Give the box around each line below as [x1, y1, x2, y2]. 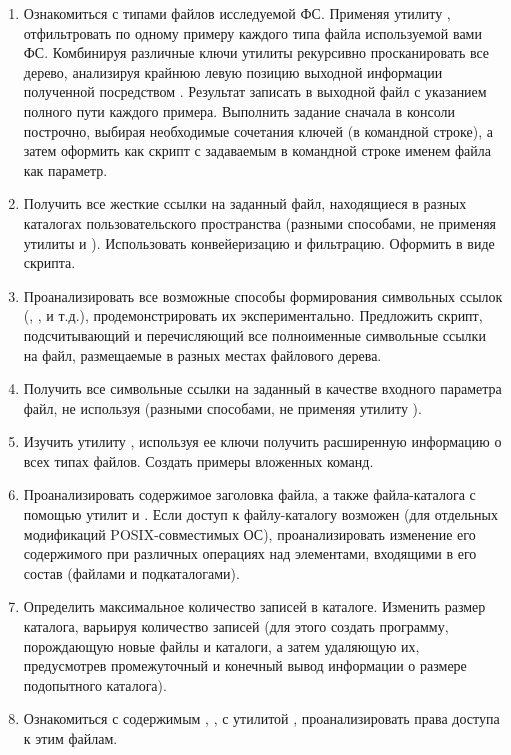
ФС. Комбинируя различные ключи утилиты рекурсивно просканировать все [23, 42, 490, 63]
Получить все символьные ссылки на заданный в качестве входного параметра [23, 378, 502, 399]
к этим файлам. [23, 728, 118, 748]
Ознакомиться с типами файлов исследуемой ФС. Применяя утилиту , [23, 3, 451, 23]
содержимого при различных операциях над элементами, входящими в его [23, 543, 477, 564]
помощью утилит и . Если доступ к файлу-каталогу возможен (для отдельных [23, 504, 498, 525]
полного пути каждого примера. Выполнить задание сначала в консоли [23, 100, 455, 121]
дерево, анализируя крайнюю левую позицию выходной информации [23, 61, 443, 82]
